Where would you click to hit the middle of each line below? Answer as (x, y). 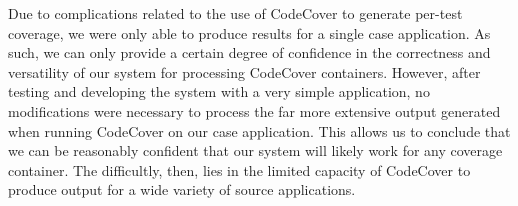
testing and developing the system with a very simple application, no (219, 91)
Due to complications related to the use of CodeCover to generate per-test (235, 13)
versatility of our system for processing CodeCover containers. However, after (244, 71)
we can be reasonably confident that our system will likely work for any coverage (255, 150)
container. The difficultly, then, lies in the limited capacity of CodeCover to (239, 169)
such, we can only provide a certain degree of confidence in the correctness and (249, 52)
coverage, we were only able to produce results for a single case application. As (249, 32)
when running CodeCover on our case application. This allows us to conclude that (259, 130)
